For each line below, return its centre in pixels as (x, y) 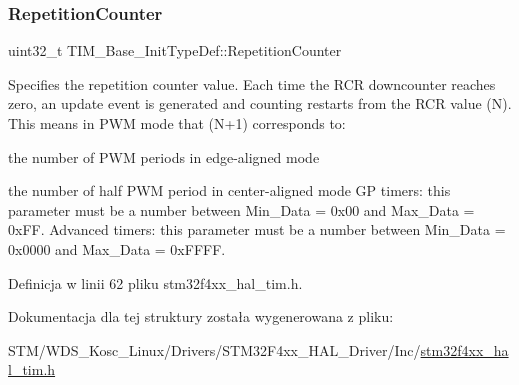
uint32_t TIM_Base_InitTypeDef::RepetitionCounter (175, 50)
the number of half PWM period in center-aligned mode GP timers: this (229, 190)
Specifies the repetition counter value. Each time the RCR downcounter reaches (252, 83)
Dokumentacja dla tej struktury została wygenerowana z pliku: (201, 316)
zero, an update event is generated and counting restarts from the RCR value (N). (260, 103)
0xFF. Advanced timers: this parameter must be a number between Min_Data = (257, 229)
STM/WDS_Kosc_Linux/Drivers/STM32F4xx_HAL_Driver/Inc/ (214, 349)
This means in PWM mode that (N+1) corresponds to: (177, 123)
